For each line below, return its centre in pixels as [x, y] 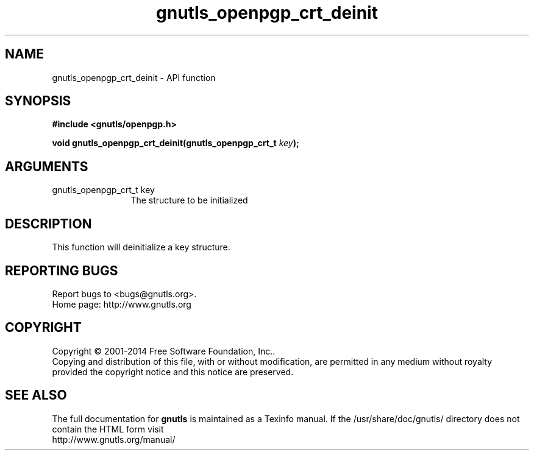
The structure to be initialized [189, 200]
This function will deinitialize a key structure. [141, 247]
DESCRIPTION [48, 224]
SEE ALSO [36, 395]
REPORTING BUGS [62, 270]
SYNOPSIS [38, 101]
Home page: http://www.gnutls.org [122, 304]
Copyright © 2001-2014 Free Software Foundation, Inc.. [164, 351]
